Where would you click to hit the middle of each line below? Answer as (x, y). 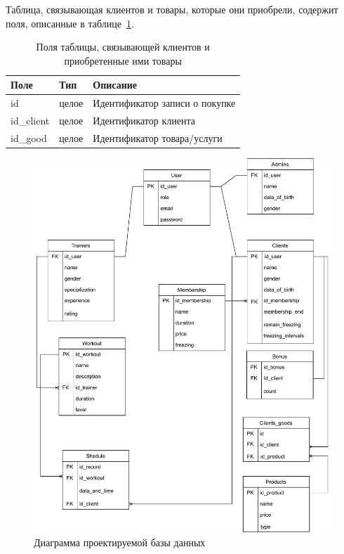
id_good (29, 137)
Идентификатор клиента (144, 121)
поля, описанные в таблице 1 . (70, 23)
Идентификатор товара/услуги (158, 137)
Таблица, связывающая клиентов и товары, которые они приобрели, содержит (172, 9)
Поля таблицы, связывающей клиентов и (123, 47)
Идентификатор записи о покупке (164, 103)
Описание (115, 85)
